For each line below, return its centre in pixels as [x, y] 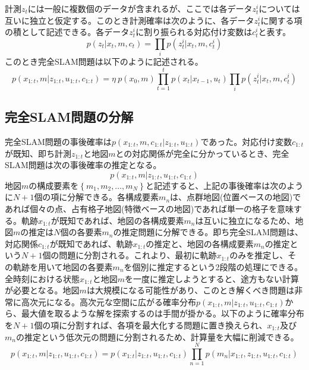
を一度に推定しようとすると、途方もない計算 [212, 278]
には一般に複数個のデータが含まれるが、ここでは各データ [140, 8]
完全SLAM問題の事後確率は [58, 142]
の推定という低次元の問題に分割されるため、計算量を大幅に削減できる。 [157, 336]
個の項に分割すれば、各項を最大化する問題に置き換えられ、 [151, 325]
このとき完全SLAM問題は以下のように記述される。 [104, 61]
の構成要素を [54, 185]
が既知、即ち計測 [38, 153]
